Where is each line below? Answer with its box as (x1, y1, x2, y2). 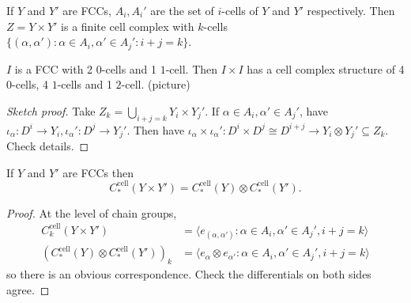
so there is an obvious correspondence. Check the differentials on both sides (6, 265, 371, 282)
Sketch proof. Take (6, 102, 96, 119)
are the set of (150, 2, 214, 18)
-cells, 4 (12, 76, 48, 93)
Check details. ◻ (6, 138, 89, 154)
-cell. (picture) (121, 76, 190, 93)
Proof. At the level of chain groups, (6, 204, 177, 221)
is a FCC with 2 (14, 60, 93, 77)
